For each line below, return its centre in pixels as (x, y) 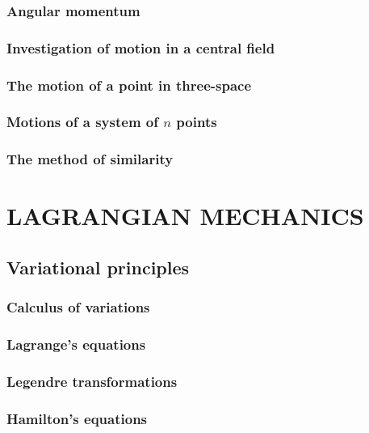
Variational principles (98, 267)
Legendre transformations (92, 381)
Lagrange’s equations (76, 344)
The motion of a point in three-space (129, 85)
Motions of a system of (82, 122)
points (197, 122)
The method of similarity (90, 159)
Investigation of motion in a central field (141, 47)
